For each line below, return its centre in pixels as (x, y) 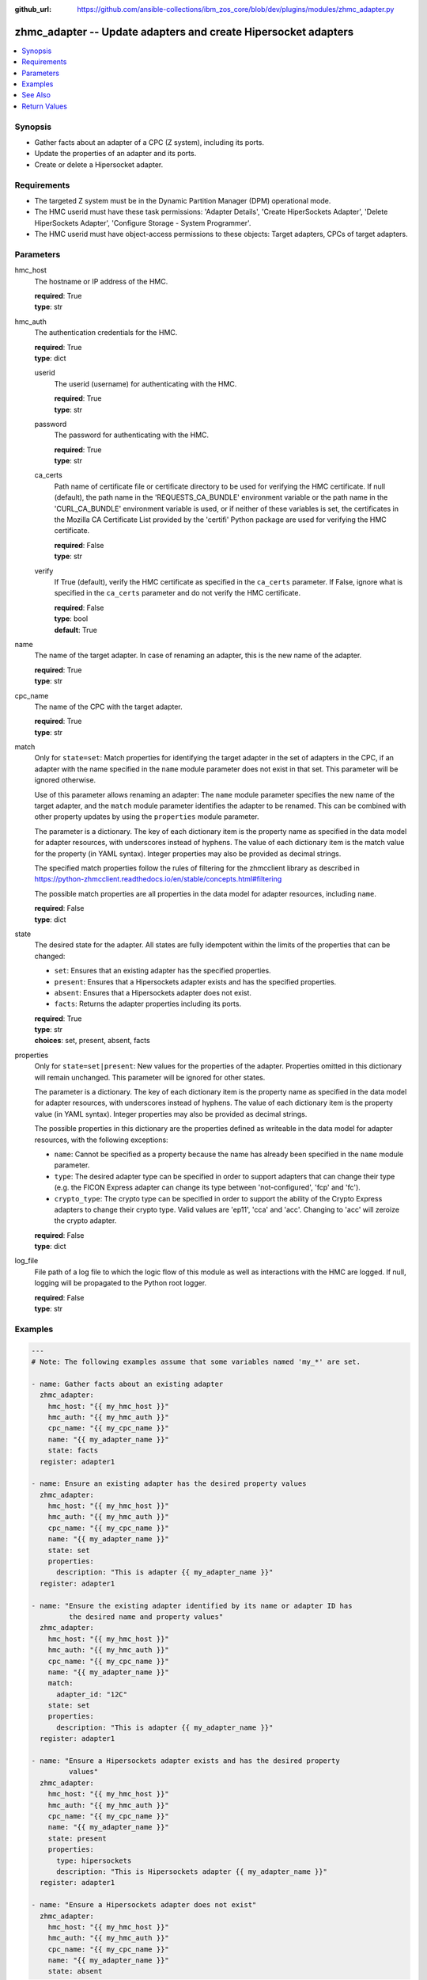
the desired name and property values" (146, 1616)
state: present (77, 1838)
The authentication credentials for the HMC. (106, 333)
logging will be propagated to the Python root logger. (121, 1283)
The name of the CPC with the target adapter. (109, 706)
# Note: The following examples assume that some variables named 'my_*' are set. (196, 1361)
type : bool (71, 619)
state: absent (75, 1971)
